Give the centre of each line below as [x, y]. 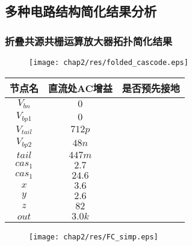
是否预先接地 [151, 88]
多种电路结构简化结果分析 [81, 11]
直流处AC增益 [80, 88]
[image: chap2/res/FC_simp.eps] [94, 237]
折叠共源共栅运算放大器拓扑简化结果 [89, 41]
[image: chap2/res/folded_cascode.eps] [109, 63]
